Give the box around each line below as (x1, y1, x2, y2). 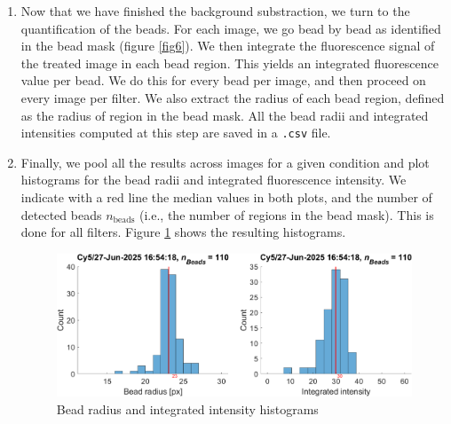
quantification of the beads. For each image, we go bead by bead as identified (20, 19, 441, 37)
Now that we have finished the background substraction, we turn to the (20, 2, 410, 20)
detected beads (20, 205, 102, 224)
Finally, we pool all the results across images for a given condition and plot (20, 153, 430, 171)
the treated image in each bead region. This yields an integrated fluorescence (20, 53, 439, 72)
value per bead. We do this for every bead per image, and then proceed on (20, 71, 426, 90)
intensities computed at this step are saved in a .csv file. (20, 123, 331, 142)
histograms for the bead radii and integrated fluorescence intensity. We (20, 170, 407, 189)
